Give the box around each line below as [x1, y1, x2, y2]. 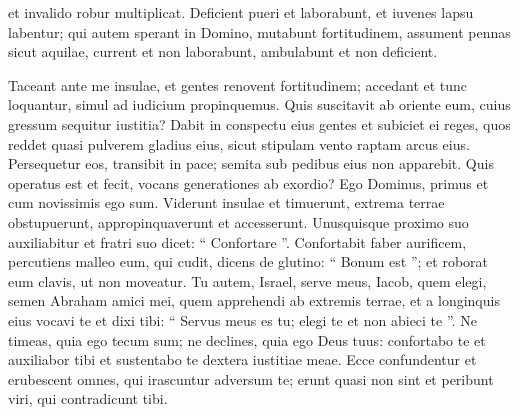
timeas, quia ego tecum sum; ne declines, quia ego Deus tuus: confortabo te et [8, 329, 486, 350]
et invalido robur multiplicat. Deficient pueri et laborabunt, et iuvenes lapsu [8, 2, 474, 22]
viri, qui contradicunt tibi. [8, 388, 168, 409]
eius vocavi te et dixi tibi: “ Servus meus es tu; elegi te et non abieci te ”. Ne [8, 309, 477, 330]
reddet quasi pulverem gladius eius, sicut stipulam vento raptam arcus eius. [8, 133, 470, 154]
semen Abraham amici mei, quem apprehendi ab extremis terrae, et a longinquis [8, 290, 500, 311]
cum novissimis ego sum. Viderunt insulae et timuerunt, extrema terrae [8, 192, 445, 213]
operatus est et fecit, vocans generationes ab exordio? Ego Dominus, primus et [8, 172, 489, 193]
